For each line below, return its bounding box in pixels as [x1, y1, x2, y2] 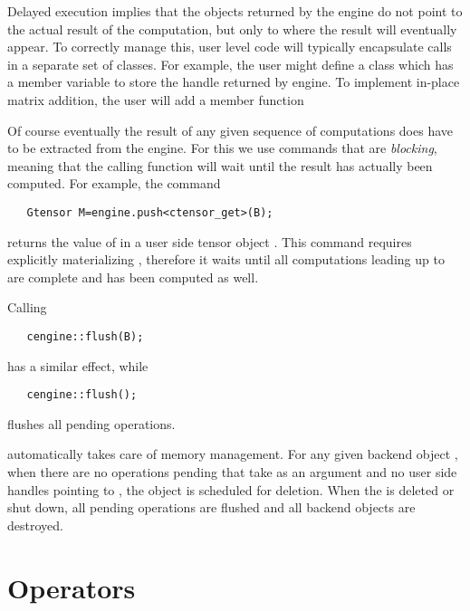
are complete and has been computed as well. [7, 267, 259, 286]
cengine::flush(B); [26, 329, 144, 343]
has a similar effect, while [7, 356, 149, 375]
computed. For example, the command [7, 174, 221, 193]
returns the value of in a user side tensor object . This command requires [7, 232, 412, 251]
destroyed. [7, 515, 63, 534]
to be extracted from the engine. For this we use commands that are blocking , [7, 138, 437, 158]
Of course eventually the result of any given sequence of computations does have [7, 120, 453, 139]
